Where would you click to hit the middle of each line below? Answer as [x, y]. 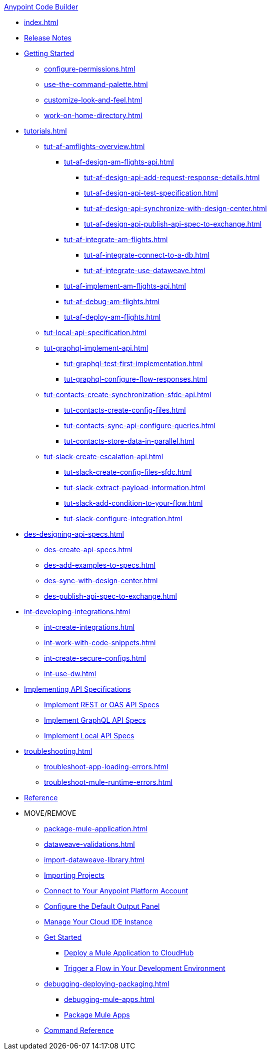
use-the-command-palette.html [96, 84]
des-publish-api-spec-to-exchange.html [110, 596]
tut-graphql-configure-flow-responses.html [136, 379]
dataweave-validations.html [89, 844]
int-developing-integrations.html [77, 612]
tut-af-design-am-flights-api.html [119, 162]
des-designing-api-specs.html [74, 534]
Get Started [63, 937]
